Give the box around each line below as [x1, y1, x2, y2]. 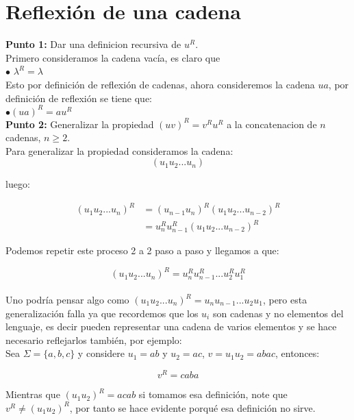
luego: [5, 177, 30, 191]
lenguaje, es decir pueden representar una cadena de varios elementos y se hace [5, 319, 337, 334]
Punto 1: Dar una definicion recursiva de [5, 37, 181, 51]
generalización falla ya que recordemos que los [5, 306, 199, 320]
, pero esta [262, 293, 307, 307]
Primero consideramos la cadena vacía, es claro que [5, 50, 220, 64]
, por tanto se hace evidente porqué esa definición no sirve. [69, 400, 316, 415]
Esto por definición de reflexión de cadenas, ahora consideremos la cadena [5, 77, 315, 91]
